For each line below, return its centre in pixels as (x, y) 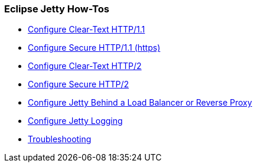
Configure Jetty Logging (75, 121)
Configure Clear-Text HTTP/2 (85, 66)
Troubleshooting (60, 139)
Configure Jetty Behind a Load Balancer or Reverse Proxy (140, 103)
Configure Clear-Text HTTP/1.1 (87, 30)
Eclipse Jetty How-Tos (57, 9)
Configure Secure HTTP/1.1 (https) (94, 48)
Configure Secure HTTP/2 (79, 84)
